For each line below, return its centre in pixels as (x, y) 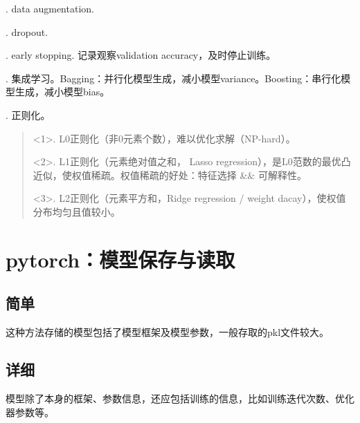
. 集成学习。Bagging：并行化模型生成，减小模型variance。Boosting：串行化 (173, 78)
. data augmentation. (50, 8)
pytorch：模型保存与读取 (120, 259)
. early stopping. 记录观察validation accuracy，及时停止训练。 (141, 55)
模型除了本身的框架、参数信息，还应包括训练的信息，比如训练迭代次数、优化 (180, 398)
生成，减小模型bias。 (62, 92)
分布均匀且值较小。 (76, 211)
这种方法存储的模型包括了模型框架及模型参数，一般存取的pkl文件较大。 (168, 332)
